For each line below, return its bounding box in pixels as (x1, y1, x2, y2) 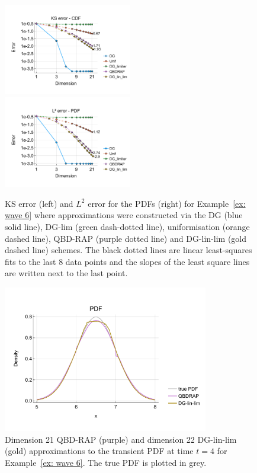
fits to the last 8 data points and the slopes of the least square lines (5, 255, 250, 267)
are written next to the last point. (5, 267, 128, 279)
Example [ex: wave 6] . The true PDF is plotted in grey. (5, 456, 207, 468)
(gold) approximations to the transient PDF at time (5, 445, 194, 457)
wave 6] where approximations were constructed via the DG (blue (5, 209, 243, 221)
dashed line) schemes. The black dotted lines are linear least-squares (5, 244, 252, 256)
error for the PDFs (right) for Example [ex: (88, 197, 246, 209)
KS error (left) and (5, 197, 73, 209)
